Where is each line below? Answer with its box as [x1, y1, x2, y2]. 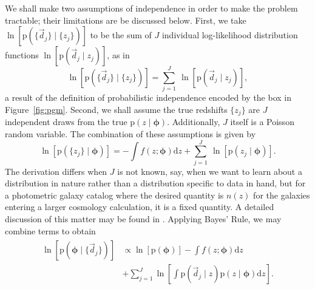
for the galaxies [253, 188, 310, 201]
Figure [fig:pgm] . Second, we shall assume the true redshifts [5, 103, 228, 115]
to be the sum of [90, 29, 152, 41]
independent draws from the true [5, 115, 127, 128]
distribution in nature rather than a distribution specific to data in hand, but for [5, 177, 306, 189]
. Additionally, [167, 115, 220, 128]
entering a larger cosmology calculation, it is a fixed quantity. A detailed [5, 200, 274, 213]
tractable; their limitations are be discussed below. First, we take [5, 13, 246, 26]
